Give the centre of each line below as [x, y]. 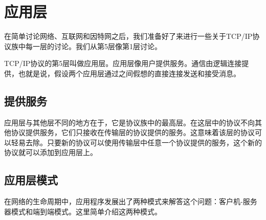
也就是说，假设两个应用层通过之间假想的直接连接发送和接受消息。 [129, 73]
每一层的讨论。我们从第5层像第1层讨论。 [93, 46]
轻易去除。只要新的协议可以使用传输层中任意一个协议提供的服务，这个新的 [136, 142]
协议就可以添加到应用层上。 [51, 152]
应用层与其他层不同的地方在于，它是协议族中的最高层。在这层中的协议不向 [129, 122]
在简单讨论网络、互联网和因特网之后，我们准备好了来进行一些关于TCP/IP [128, 36]
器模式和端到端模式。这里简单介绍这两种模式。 [83, 211]
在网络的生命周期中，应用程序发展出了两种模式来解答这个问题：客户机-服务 [131, 201]
